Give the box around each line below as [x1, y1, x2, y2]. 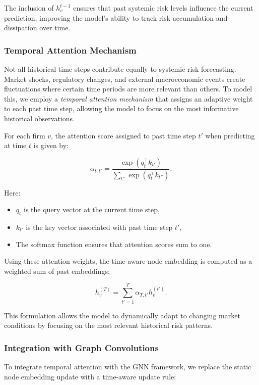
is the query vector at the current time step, [24, 204, 160, 215]
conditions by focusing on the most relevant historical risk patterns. [4, 320, 213, 330]
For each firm [4, 130, 45, 140]
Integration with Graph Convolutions [4, 341, 159, 354]
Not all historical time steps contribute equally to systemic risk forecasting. [4, 64, 236, 74]
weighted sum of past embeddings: [4, 265, 110, 276]
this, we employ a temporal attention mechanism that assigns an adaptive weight [4, 93, 253, 104]
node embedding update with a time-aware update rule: [4, 371, 176, 381]
